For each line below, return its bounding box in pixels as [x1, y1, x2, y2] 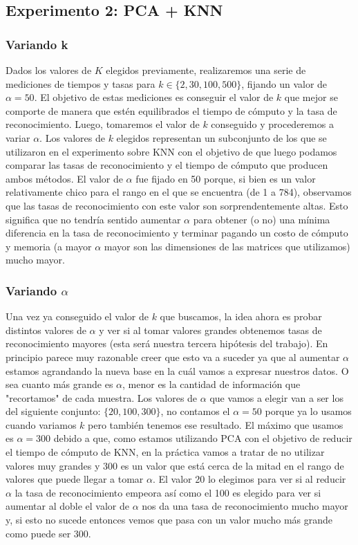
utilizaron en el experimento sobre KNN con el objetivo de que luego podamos [6, 144, 337, 158]
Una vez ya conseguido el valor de [6, 309, 149, 324]
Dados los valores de [6, 63, 92, 77]
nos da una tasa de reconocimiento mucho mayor [142, 499, 348, 513]
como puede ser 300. [6, 526, 91, 540]
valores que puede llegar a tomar [6, 472, 144, 486]
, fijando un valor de [241, 76, 328, 91]
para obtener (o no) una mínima [193, 212, 330, 226]
